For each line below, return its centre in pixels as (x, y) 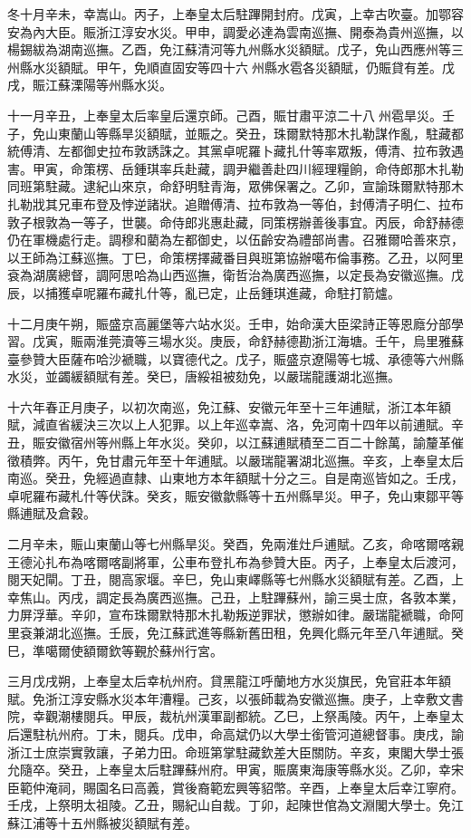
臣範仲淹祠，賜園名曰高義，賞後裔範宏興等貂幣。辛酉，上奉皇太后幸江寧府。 (235, 787)
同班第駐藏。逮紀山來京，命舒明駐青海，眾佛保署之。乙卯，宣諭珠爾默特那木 (235, 186)
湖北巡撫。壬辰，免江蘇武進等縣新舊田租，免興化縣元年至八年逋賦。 (248, 632)
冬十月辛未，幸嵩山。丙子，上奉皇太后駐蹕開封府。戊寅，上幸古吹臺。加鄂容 (235, 14)
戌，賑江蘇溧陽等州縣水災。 (90, 85)
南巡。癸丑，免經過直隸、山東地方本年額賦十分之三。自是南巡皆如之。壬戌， (235, 478)
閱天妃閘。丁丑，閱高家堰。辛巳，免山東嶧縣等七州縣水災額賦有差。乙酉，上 (235, 579)
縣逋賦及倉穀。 (52, 513)
